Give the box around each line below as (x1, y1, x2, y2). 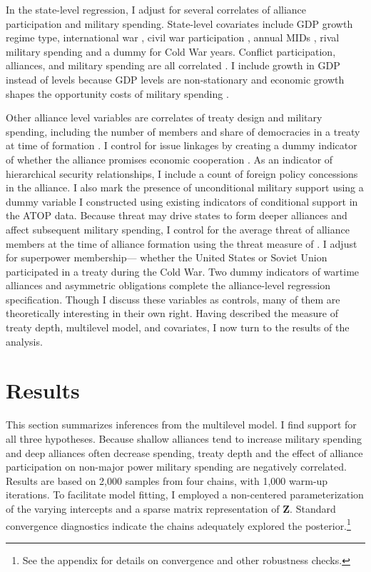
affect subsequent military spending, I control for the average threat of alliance (6, 221, 350, 236)
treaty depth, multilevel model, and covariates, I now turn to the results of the (6, 320, 350, 335)
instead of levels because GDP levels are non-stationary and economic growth (6, 71, 345, 86)
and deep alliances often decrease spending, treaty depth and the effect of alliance (6, 445, 363, 460)
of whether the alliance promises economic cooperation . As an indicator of (6, 151, 333, 166)
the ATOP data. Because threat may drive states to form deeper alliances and (6, 208, 347, 223)
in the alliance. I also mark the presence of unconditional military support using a (6, 180, 364, 195)
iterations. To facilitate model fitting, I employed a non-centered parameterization (6, 487, 364, 502)
